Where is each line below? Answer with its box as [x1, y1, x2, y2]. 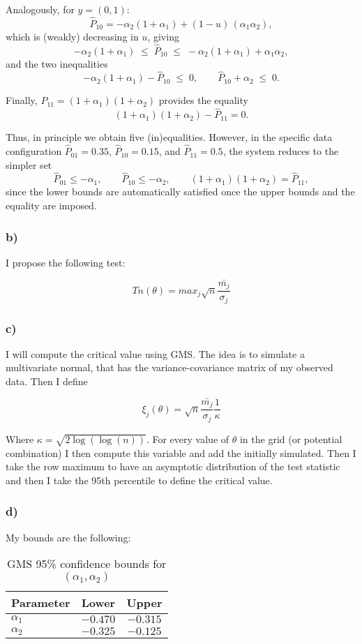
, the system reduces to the [223, 144, 339, 158]
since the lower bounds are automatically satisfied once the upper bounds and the [6, 184, 355, 199]
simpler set [6, 157, 52, 172]
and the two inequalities [6, 56, 108, 70]
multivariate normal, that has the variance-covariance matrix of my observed [6, 360, 333, 375]
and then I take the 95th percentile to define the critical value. [6, 472, 273, 487]
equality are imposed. [6, 198, 97, 213]
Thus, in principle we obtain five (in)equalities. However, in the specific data [6, 130, 333, 144]
